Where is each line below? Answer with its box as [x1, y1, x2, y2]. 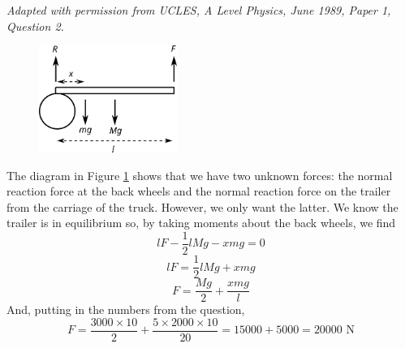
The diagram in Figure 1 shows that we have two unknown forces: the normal [6, 166, 393, 183]
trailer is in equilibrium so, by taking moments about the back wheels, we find [6, 214, 396, 231]
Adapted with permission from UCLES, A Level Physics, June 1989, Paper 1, [6, 2, 391, 18]
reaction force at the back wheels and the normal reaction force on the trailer [6, 183, 391, 200]
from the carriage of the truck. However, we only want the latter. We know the [6, 198, 399, 215]
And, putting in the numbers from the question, [6, 301, 245, 318]
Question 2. [6, 17, 64, 34]
